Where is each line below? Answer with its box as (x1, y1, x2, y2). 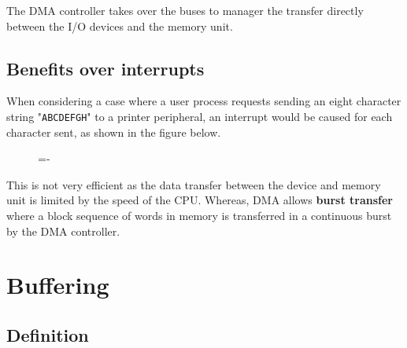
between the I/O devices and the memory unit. (6, 17, 233, 34)
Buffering (6, 269, 109, 301)
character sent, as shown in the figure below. (6, 123, 221, 140)
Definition (6, 322, 89, 346)
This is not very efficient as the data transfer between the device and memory (6, 176, 381, 192)
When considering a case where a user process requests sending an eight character (6, 93, 401, 109)
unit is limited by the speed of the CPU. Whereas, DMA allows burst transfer (6, 192, 393, 208)
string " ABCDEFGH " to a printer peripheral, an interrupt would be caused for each (6, 108, 393, 124)
